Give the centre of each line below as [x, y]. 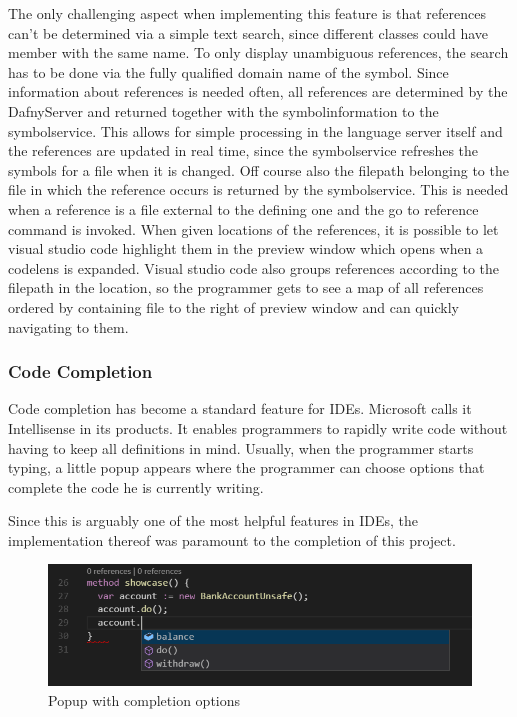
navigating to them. [68, 326]
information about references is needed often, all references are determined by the [258, 91]
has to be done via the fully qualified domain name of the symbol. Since [228, 71]
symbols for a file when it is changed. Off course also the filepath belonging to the [258, 169]
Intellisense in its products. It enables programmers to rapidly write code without [258, 427]
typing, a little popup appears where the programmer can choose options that [246, 467]
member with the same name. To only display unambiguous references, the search [258, 52]
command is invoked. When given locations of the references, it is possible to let [253, 228]
